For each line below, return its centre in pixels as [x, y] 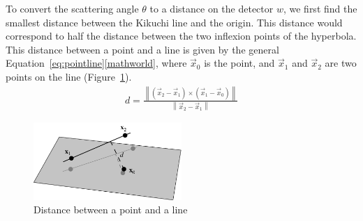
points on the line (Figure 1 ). [69, 76]
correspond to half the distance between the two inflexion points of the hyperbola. [181, 36]
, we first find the [320, 8]
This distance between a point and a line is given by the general [142, 49]
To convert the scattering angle [72, 8]
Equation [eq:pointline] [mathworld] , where [96, 63]
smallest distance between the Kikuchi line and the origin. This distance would [174, 22]
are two [341, 63]
